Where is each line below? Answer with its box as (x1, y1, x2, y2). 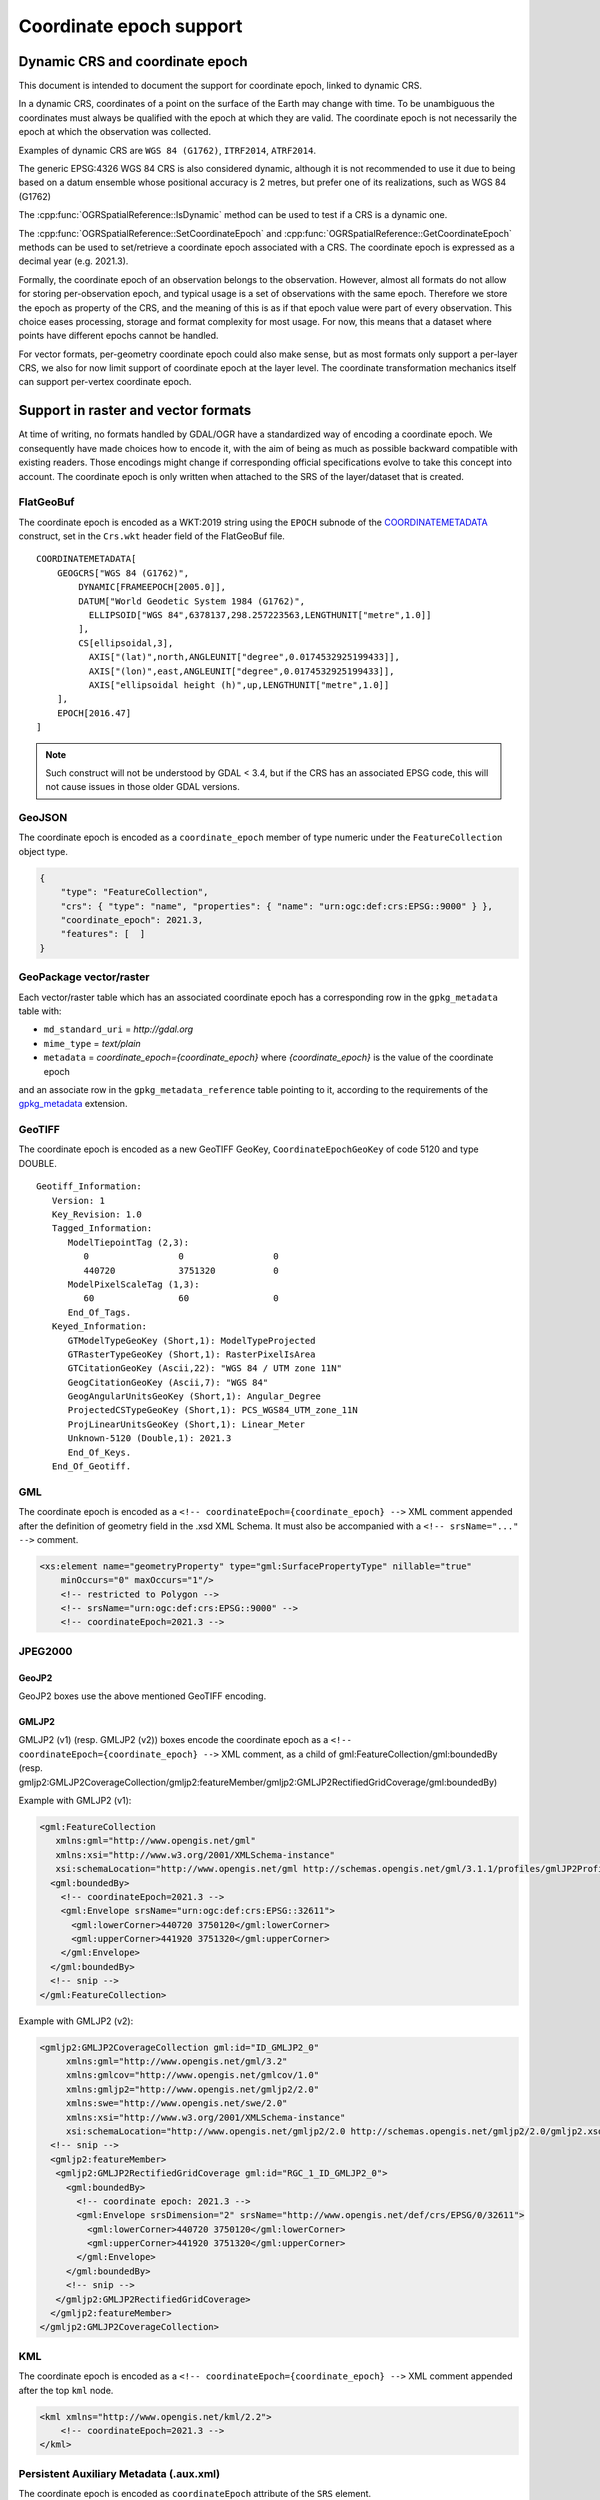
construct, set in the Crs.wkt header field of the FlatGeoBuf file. (18, 530, 285, 542)
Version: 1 (51, 1195, 105, 1206)
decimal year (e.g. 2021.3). (18, 255, 129, 267)
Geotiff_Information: (36, 1181, 142, 1192)
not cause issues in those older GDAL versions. (45, 781, 240, 793)
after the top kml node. (18, 2384, 114, 2396)
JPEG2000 (18, 1644, 73, 1658)
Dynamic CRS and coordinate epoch (18, 53, 249, 70)
